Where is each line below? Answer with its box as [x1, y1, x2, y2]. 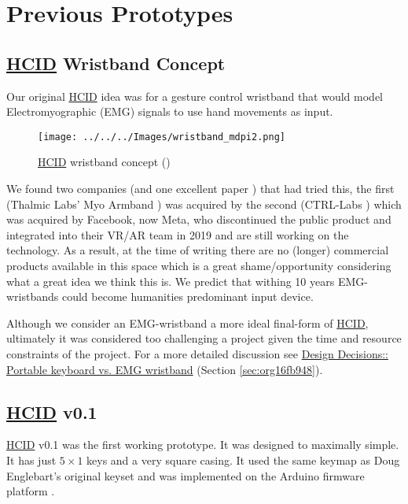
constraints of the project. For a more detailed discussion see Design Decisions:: [6, 345, 388, 361]
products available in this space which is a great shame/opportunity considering [6, 257, 391, 273]
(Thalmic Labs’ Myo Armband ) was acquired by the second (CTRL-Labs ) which [6, 195, 402, 212]
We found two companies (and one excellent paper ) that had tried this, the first [6, 180, 395, 197]
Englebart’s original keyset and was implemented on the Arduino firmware [6, 467, 365, 484]
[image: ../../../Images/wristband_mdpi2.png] [38, 131, 285, 143]
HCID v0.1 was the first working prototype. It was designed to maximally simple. [6, 436, 399, 453]
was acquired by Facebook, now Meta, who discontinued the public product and [6, 211, 391, 228]
